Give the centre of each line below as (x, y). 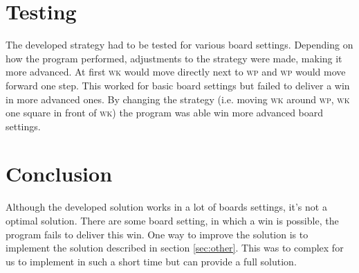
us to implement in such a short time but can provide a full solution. (151, 261)
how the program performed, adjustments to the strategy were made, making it (174, 58)
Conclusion (59, 174)
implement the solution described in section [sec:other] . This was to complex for (175, 248)
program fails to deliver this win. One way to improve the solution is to (157, 234)
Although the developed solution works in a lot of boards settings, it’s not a (166, 207)
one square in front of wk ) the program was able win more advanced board (165, 113)
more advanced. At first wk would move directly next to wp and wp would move (176, 72)
